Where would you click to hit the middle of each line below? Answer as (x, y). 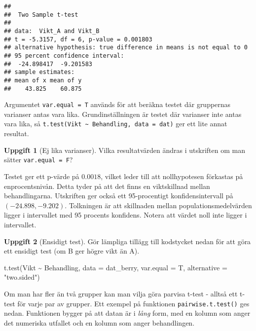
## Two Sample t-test (41, 15)
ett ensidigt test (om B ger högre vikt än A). (72, 251)
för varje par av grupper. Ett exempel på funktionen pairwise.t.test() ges (133, 303)
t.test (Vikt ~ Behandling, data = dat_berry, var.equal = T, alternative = (116, 267)
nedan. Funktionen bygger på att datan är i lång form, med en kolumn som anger (127, 313)
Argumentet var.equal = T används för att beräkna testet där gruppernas (117, 104)
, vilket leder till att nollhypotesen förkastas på (172, 176)
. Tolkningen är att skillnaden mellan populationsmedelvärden (158, 205)
